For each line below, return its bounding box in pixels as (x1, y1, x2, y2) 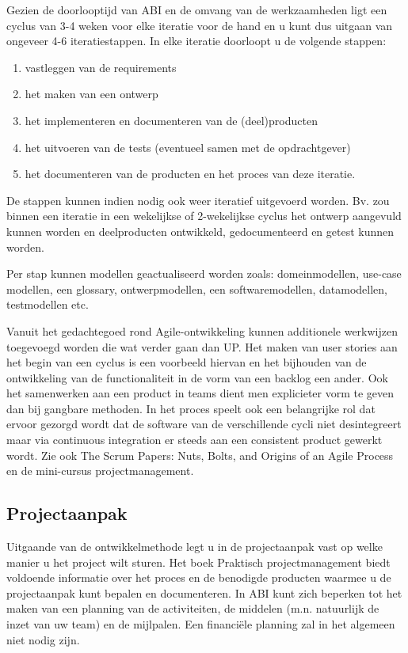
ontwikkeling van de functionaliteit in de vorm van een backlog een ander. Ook (6, 369, 388, 385)
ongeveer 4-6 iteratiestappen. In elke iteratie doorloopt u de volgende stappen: (6, 32, 387, 49)
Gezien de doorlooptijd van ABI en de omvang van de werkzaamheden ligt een (6, 2, 387, 17)
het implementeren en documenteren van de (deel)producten (25, 112, 318, 128)
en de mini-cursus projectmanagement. (6, 462, 194, 479)
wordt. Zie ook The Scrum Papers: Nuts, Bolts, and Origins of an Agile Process (6, 446, 394, 463)
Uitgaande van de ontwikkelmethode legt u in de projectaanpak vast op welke (6, 538, 383, 555)
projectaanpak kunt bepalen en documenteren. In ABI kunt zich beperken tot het (6, 584, 402, 601)
